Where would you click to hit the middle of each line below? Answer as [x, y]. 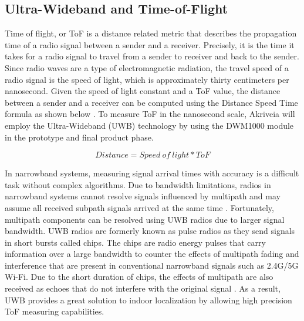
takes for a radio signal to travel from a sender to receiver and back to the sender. [152, 56]
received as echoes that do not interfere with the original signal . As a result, [143, 288]
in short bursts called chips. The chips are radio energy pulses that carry [135, 242]
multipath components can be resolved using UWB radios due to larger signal [145, 219]
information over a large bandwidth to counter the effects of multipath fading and [152, 254]
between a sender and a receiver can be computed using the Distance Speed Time [151, 102]
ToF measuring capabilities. [55, 311]
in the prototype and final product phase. [79, 137]
